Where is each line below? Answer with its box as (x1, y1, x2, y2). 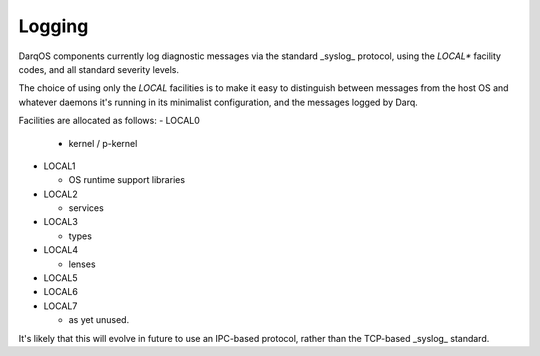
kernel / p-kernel (68, 137, 138, 149)
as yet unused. (68, 314, 130, 326)
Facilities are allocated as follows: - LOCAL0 (18, 115, 200, 127)
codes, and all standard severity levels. (18, 63, 180, 75)
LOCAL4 (43, 244, 79, 256)
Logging (18, 15, 89, 37)
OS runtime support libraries (68, 174, 185, 186)
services (68, 202, 104, 214)
